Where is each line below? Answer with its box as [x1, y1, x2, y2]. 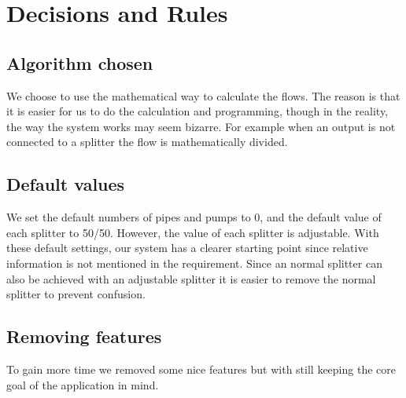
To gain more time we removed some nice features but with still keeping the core [6, 360, 396, 377]
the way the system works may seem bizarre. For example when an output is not [6, 118, 396, 134]
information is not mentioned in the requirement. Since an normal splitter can [6, 254, 382, 271]
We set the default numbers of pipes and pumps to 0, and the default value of [6, 209, 382, 225]
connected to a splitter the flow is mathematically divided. [6, 133, 288, 150]
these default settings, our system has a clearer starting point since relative [6, 239, 368, 256]
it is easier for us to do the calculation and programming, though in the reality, [6, 103, 389, 119]
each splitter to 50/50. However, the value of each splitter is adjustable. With [6, 224, 379, 240]
